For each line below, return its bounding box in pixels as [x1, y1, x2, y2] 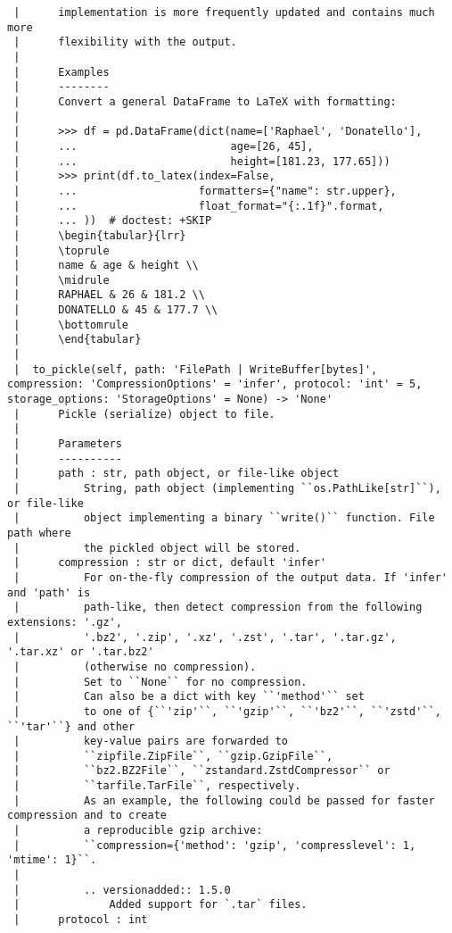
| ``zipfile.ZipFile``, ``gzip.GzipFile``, [13, 749, 333, 762]
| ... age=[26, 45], [13, 139, 314, 153]
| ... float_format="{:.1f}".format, [13, 199, 384, 212]
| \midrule [13, 273, 110, 287]
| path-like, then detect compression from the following [13, 601, 423, 614]
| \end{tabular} [13, 333, 142, 346]
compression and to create [7, 809, 167, 822]
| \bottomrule [13, 318, 129, 331]
